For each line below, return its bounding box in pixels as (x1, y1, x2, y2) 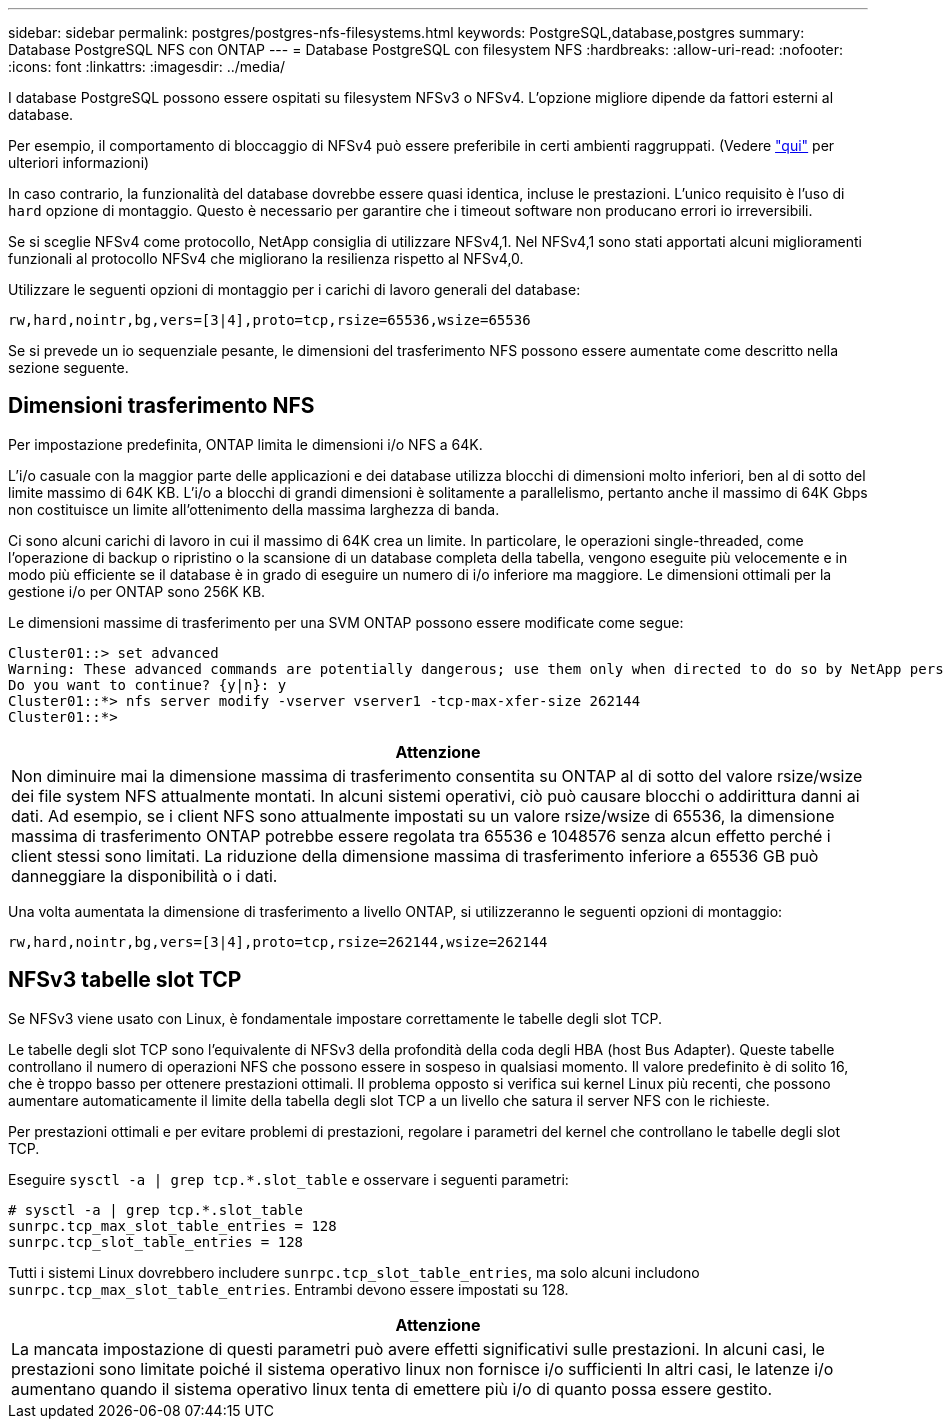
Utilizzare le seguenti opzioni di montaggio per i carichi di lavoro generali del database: (8, 281, 581, 298)
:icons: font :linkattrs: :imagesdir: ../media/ (8, 58, 286, 75)
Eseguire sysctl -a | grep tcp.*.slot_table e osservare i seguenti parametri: (8, 1170, 569, 1188)
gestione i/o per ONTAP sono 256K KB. (8, 582, 266, 600)
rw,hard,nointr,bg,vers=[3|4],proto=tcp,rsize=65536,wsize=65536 (8, 312, 531, 328)
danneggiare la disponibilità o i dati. (11, 865, 278, 886)
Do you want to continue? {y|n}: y (8, 676, 287, 693)
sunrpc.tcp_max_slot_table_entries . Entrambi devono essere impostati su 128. (8, 1280, 569, 1298)
